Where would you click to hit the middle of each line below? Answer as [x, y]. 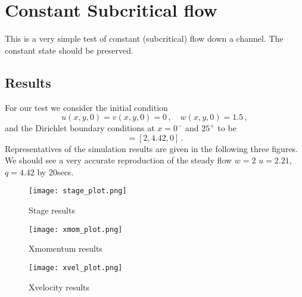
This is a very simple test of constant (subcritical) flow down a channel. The [144, 38]
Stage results [52, 210]
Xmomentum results [66, 248]
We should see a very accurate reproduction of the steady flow [119, 160]
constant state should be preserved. [69, 50]
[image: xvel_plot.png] [76, 267]
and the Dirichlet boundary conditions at [80, 128]
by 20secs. [55, 171]
